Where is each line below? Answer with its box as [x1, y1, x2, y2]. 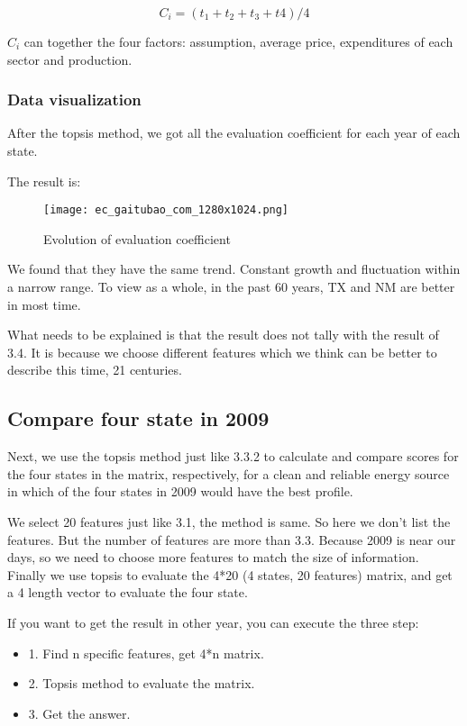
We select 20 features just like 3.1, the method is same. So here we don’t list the [7, 512, 451, 531]
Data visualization [7, 88, 142, 111]
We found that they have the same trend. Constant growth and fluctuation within [7, 259, 461, 278]
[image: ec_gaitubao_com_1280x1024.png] [43, 204, 289, 217]
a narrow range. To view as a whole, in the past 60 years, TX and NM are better [7, 277, 455, 296]
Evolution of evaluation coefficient [43, 229, 231, 248]
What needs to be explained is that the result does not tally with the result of [7, 325, 439, 344]
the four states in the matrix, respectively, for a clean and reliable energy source [7, 464, 450, 483]
